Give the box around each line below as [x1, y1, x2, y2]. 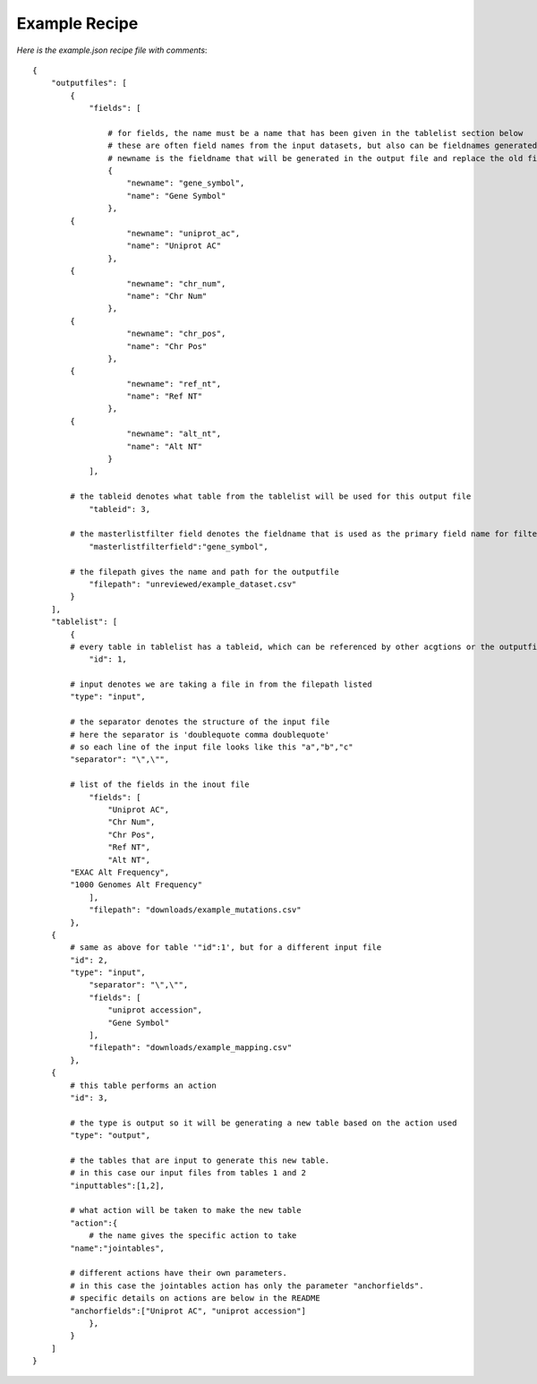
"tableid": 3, [89, 504, 151, 514]
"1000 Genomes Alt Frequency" [70, 880, 203, 890]
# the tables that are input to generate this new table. [70, 1155, 330, 1166]
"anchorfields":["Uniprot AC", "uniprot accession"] [70, 1305, 306, 1316]
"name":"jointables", [70, 1243, 166, 1253]
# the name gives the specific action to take [89, 1231, 297, 1241]
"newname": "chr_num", [126, 278, 226, 288]
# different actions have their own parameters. [70, 1268, 288, 1278]
